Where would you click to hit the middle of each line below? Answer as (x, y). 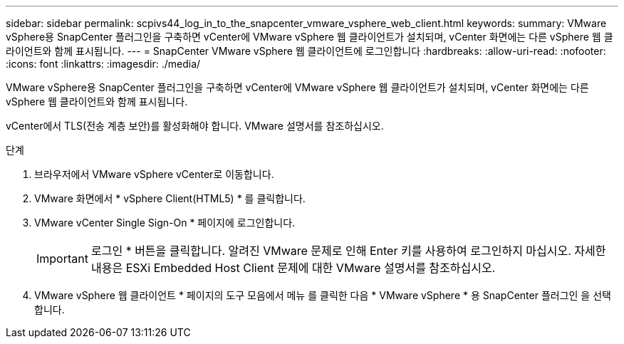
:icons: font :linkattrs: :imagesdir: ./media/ (103, 64)
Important (62, 259)
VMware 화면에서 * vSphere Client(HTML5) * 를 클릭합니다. (170, 198)
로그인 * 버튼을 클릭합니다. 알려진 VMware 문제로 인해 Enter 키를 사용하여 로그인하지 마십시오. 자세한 (348, 251)
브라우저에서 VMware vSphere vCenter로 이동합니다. (154, 174)
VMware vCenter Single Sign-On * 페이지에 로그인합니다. (165, 223)
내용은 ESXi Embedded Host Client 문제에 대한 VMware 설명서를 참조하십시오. (293, 268)
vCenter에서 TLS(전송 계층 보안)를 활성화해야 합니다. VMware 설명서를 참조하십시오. (195, 126)
